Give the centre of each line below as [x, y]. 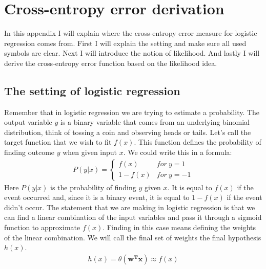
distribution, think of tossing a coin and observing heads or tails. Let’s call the [128, 132]
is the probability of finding [93, 187]
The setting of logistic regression [92, 90]
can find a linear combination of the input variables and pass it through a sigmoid [133, 217]
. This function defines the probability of [198, 142]
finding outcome [29, 152]
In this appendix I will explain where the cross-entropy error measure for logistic [131, 33]
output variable [28, 122]
